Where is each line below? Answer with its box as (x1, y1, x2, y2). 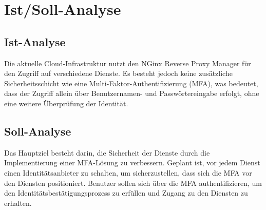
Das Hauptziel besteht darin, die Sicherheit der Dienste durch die (4, 147, 210, 158)
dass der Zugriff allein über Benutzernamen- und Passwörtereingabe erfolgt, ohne (4, 88, 259, 99)
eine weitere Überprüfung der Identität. (4, 98, 128, 108)
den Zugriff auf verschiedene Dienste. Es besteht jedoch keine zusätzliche (4, 68, 233, 79)
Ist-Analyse (4, 33, 66, 49)
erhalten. (4, 197, 32, 208)
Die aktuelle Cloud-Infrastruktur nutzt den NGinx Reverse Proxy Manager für (4, 58, 251, 68)
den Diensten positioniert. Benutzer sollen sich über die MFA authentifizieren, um (4, 177, 262, 188)
